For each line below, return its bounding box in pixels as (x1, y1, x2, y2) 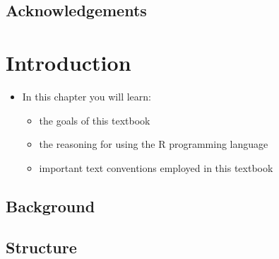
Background (6, 195, 95, 217)
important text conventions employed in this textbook (39, 160, 273, 175)
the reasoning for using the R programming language (39, 137, 268, 151)
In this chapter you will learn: (22, 88, 151, 103)
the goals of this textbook (39, 113, 150, 127)
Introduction (6, 47, 131, 76)
